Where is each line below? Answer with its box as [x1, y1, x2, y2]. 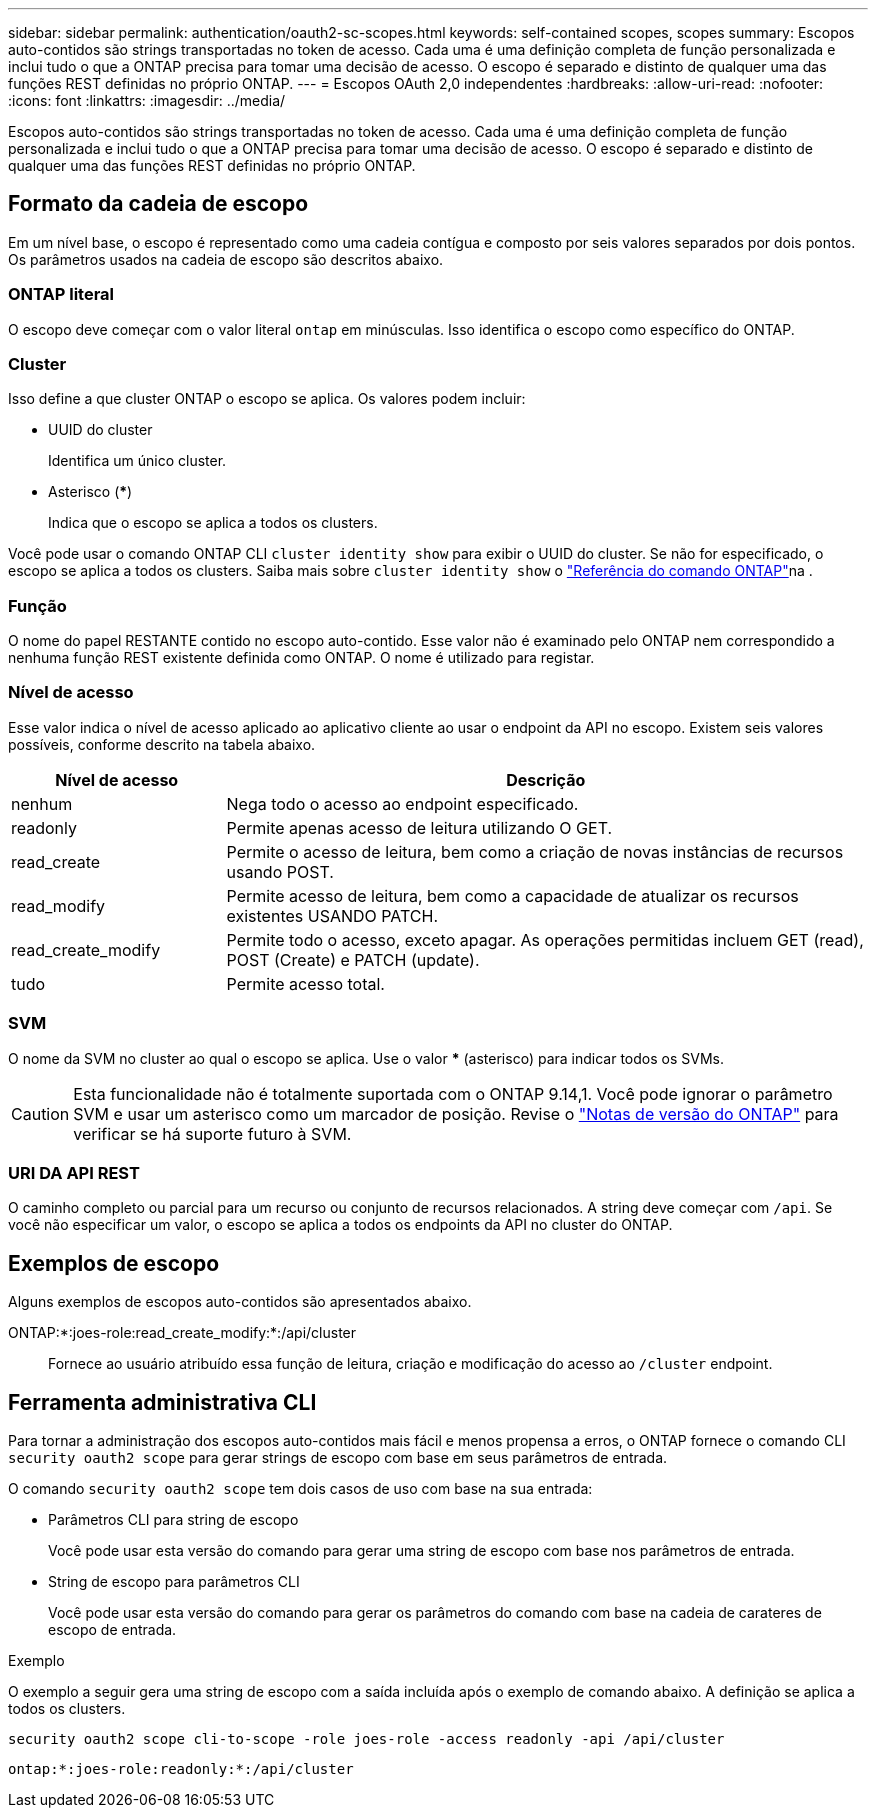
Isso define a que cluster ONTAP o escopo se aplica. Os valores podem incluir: [8, 390, 526, 408]
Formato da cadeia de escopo [8, 191, 309, 217]
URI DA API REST [8, 1162, 140, 1183]
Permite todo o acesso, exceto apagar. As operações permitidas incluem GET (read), [226, 929, 864, 950]
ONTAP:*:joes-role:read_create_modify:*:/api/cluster [8, 1324, 357, 1342]
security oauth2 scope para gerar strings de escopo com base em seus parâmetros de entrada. [8, 1449, 668, 1467]
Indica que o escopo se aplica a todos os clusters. [48, 514, 378, 532]
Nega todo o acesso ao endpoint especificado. [226, 793, 579, 814]
